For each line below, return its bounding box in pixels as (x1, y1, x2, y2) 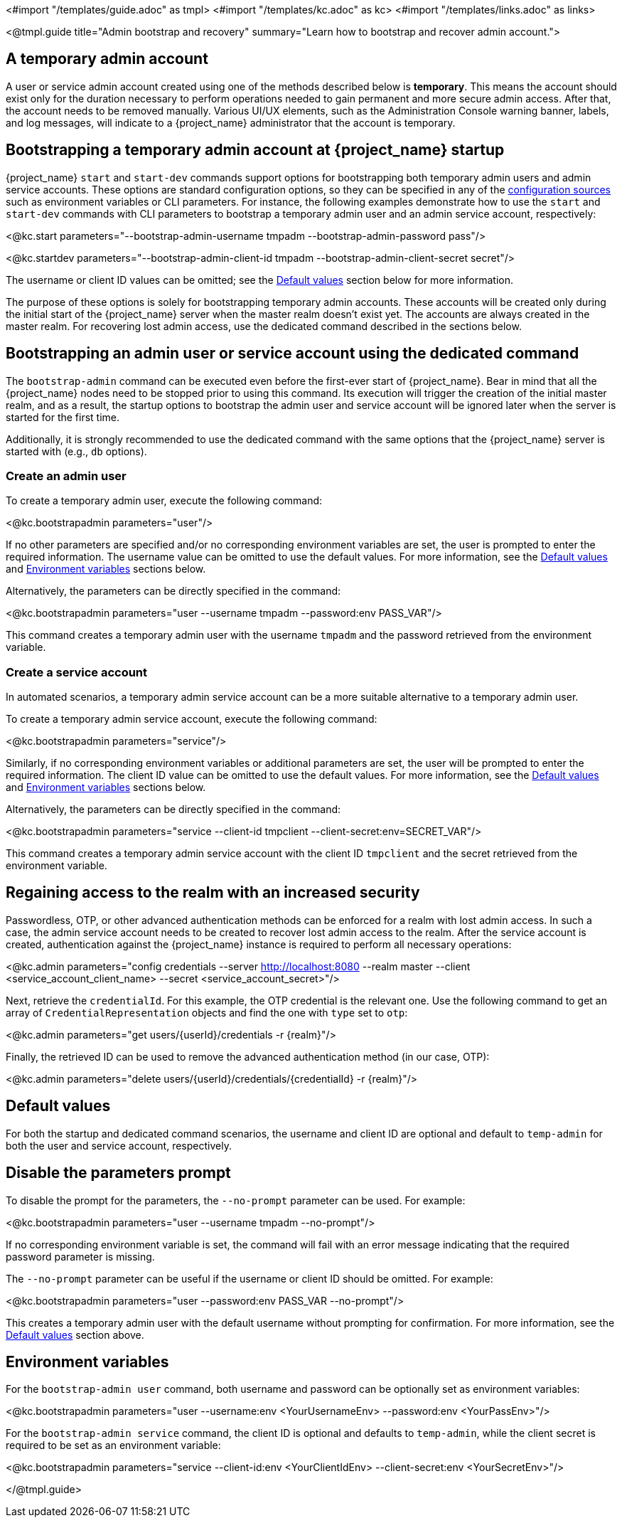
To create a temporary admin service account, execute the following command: (6, 713, 377, 726)
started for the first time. (6, 410, 120, 423)
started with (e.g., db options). (6, 445, 147, 457)
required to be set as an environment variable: (6, 1439, 221, 1452)
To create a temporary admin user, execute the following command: (6, 494, 323, 507)
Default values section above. (6, 1328, 144, 1341)
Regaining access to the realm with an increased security (6, 883, 420, 902)
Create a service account (6, 664, 148, 679)
